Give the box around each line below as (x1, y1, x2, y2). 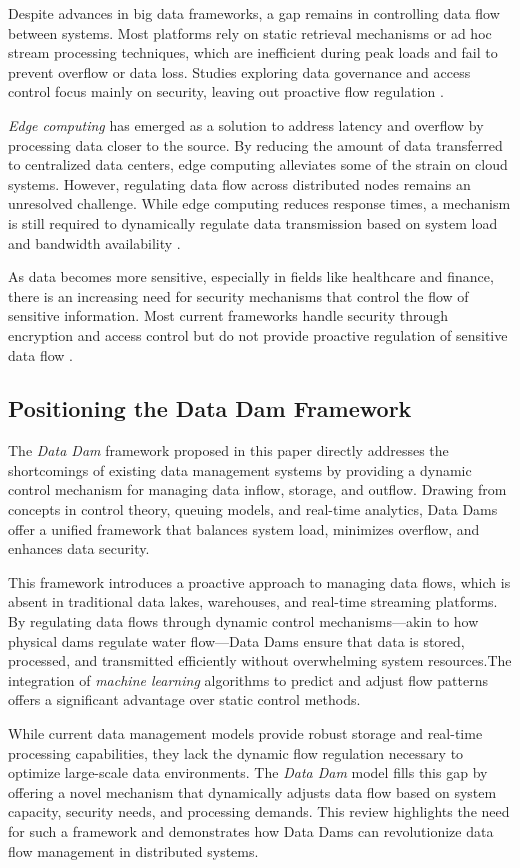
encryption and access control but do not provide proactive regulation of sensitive (8, 324, 508, 345)
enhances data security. (8, 538, 150, 559)
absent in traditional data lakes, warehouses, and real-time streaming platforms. (8, 591, 498, 612)
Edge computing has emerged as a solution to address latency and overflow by (8, 114, 484, 135)
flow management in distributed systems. (8, 840, 259, 861)
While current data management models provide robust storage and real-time (8, 723, 483, 744)
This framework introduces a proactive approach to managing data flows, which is (8, 571, 511, 592)
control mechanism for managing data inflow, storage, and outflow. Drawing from (8, 479, 507, 500)
